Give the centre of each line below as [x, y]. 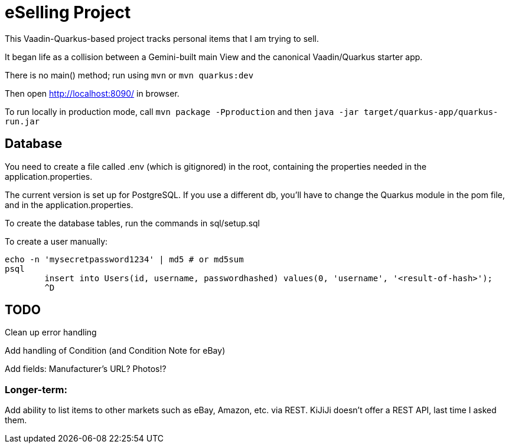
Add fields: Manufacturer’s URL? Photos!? [86, 369]
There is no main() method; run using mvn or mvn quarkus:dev [129, 75]
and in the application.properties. [69, 205]
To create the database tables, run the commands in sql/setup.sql [133, 223]
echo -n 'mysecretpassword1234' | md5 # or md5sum [124, 259]
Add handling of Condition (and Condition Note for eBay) [115, 351]
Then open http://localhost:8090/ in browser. [92, 93]
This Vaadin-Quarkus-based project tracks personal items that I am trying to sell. [162, 38]
